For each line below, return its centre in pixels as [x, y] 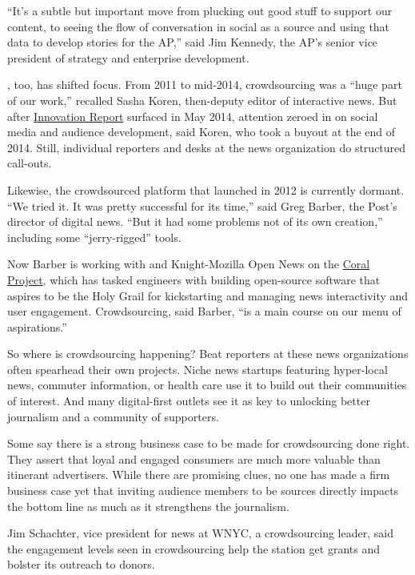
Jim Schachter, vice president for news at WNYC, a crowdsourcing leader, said [200, 533]
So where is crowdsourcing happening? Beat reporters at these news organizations [208, 354]
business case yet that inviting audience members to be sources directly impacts [203, 491]
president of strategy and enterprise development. [128, 57]
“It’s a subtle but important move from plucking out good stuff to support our [200, 10]
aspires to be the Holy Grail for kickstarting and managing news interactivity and [208, 295]
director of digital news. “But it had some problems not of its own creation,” [195, 221]
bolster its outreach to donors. [81, 564]
